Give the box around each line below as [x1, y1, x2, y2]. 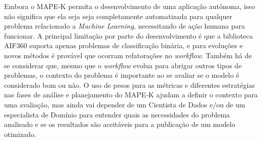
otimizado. [4, 128, 36, 139]
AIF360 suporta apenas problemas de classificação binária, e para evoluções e [4, 40, 243, 51]
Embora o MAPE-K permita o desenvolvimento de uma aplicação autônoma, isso [4, 1, 255, 11]
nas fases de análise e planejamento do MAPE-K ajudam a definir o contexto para [4, 89, 258, 100]
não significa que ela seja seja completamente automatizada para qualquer [4, 11, 232, 21]
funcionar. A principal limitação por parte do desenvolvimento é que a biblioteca [4, 30, 253, 41]
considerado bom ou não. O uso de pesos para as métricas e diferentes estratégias [4, 79, 255, 90]
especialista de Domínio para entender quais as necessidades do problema [4, 109, 230, 119]
